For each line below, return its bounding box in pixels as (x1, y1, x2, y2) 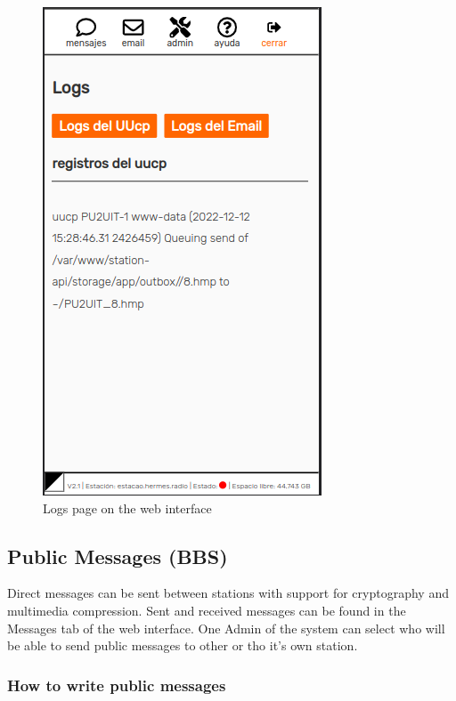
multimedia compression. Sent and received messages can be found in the (7, 600, 406, 619)
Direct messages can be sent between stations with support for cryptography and (7, 584, 449, 602)
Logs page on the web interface (43, 498, 212, 517)
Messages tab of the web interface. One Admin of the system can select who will (7, 618, 445, 637)
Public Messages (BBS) (7, 542, 228, 569)
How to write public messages (7, 673, 226, 696)
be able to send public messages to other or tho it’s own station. (7, 636, 358, 655)
